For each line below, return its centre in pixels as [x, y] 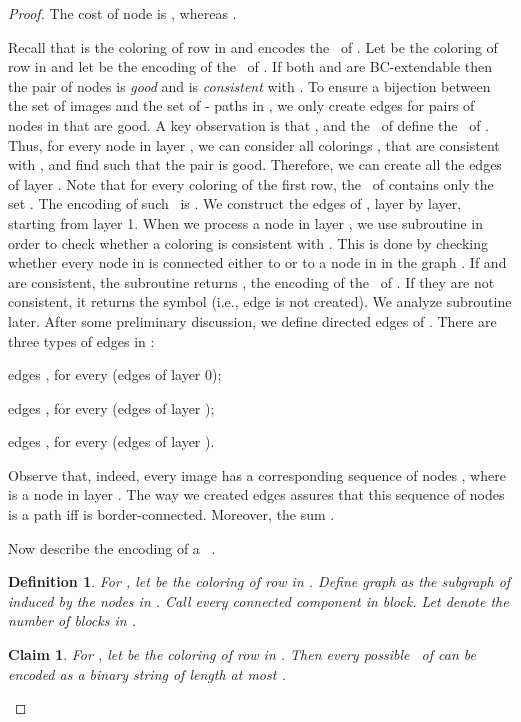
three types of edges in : [81, 340]
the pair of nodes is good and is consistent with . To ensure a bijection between [249, 85]
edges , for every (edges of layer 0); [115, 374]
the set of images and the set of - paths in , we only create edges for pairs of [241, 105]
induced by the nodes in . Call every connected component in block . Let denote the [258, 600]
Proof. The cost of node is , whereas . [122, 13]
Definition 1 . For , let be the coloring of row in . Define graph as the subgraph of [259, 581]
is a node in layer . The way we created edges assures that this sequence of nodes [256, 494]
